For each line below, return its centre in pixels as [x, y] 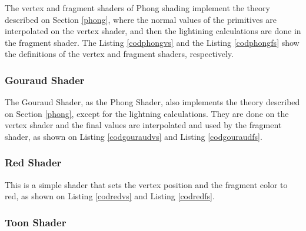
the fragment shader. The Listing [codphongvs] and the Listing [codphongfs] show [152, 42]
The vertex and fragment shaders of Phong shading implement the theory [137, 8]
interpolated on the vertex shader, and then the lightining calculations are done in [153, 31]
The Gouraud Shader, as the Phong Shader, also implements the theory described [152, 102]
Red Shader [33, 163]
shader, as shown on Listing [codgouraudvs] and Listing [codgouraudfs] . [134, 136]
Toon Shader [36, 222]
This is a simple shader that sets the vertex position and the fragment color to [146, 184]
